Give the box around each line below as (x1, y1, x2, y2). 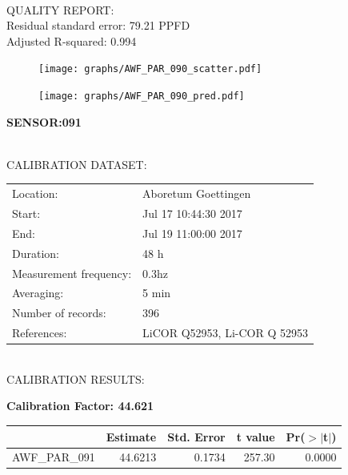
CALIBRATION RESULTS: (6, 370, 145, 387)
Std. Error (167, 428, 226, 445)
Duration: (12, 244, 59, 261)
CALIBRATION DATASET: (6, 155, 147, 172)
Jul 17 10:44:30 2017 (142, 205, 242, 222)
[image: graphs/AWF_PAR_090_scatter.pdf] (38, 63, 262, 75)
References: (12, 324, 67, 341)
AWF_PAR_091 (12, 449, 95, 465)
